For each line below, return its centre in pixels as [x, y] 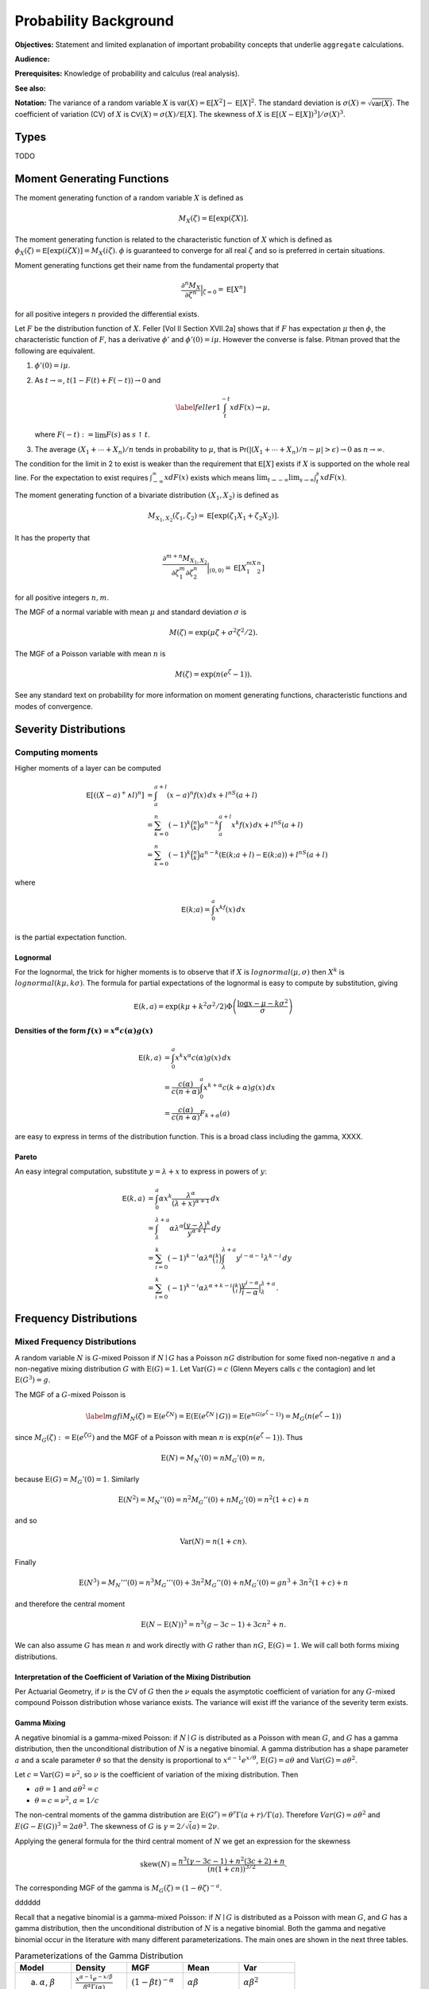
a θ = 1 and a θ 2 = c [67, 1789]
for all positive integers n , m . [62, 597]
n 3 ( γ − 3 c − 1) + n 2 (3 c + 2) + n [232, 1860]
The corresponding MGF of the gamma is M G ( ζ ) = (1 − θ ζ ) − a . [118, 1888]
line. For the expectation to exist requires [81, 477]
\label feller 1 [198, 407]
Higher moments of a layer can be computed [88, 768]
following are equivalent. [55, 351]
